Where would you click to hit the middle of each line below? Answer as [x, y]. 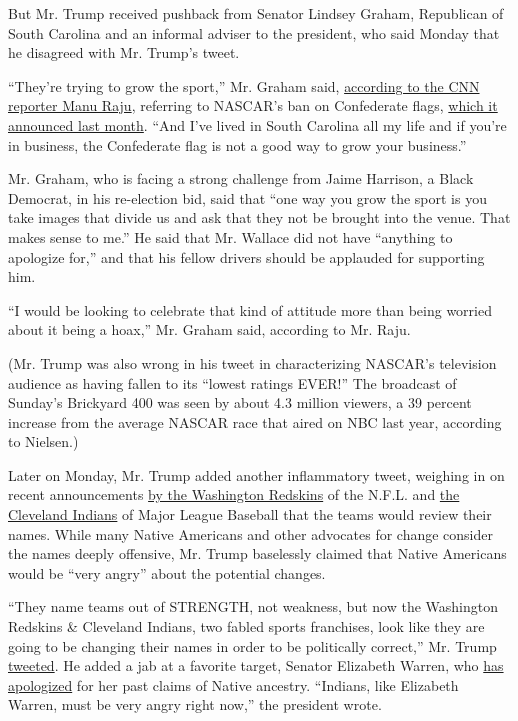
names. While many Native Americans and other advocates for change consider [250, 533]
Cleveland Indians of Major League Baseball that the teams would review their [250, 514]
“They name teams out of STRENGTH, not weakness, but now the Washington [253, 606]
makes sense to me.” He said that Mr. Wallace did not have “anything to [230, 236]
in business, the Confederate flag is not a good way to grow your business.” [237, 144]
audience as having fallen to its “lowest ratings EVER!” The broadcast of [232, 382]
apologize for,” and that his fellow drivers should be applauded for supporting [246, 256]
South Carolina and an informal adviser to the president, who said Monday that [254, 32]
